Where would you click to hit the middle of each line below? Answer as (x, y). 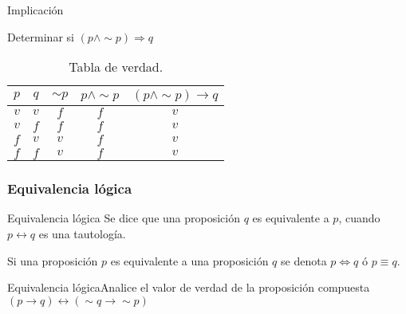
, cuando (359, 218)
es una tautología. (82, 234)
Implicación (35, 10)
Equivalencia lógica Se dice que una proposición (124, 218)
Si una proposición (53, 260)
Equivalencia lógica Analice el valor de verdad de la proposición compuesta (189, 287)
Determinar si (41, 36)
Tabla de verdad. (116, 67)
